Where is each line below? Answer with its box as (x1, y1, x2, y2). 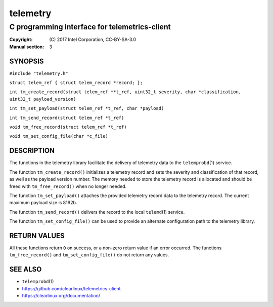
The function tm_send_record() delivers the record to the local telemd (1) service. (9, 209, 185, 215)
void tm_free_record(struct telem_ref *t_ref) (9, 124, 127, 130)
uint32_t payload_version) (9, 96, 76, 102)
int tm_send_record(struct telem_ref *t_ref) (9, 114, 124, 121)
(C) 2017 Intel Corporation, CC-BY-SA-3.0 (49, 36, 136, 43)
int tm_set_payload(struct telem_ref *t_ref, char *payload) (9, 105, 164, 111)
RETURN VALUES (9, 231, 65, 240)
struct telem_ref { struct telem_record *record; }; (9, 80, 143, 86)
